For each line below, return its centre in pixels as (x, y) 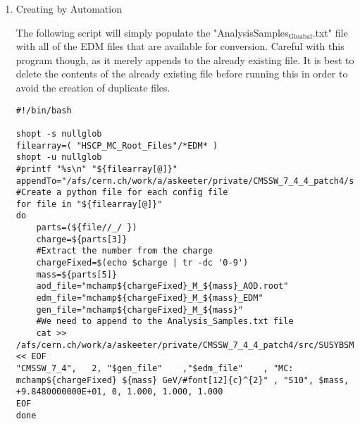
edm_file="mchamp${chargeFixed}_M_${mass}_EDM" (150, 298)
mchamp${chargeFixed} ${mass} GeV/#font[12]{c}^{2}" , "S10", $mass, (182, 380)
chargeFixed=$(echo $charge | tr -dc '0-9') (142, 263)
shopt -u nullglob (59, 157)
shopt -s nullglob (59, 133)
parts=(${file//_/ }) (87, 228)
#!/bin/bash (44, 110)
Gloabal (300, 37)
